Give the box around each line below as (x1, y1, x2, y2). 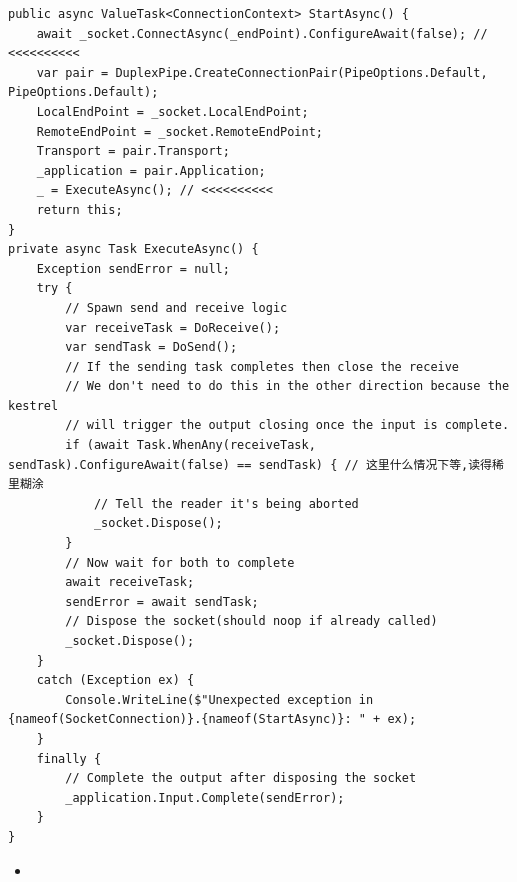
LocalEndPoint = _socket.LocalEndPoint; (36, 104, 309, 119)
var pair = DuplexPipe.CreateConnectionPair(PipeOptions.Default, (36, 65, 488, 80)
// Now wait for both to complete (65, 555, 295, 570)
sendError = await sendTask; (65, 594, 259, 609)
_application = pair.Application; (36, 163, 266, 178)
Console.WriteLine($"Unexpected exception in (65, 692, 374, 707)
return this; (36, 202, 123, 217)
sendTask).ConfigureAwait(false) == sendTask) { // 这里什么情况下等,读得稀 (8, 457, 504, 472)
